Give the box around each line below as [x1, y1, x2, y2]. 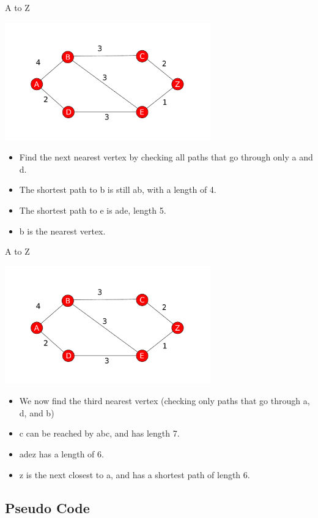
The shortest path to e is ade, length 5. [19, 203, 166, 216]
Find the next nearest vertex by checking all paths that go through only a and [19, 151, 313, 163]
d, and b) [19, 406, 54, 419]
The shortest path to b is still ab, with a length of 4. [19, 183, 216, 196]
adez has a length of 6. [19, 448, 104, 460]
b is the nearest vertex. [19, 224, 106, 237]
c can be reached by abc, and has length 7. [19, 427, 180, 440]
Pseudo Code [5, 498, 90, 517]
